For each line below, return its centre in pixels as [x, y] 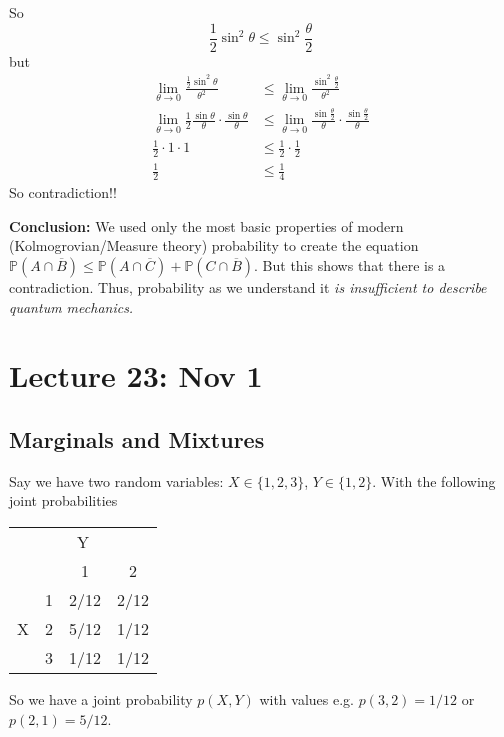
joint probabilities [63, 500]
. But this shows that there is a [350, 265]
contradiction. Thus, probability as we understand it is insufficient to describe [248, 287]
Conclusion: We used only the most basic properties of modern [206, 225]
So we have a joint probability [101, 699]
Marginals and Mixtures [137, 439]
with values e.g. [306, 699]
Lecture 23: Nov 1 [136, 375]
